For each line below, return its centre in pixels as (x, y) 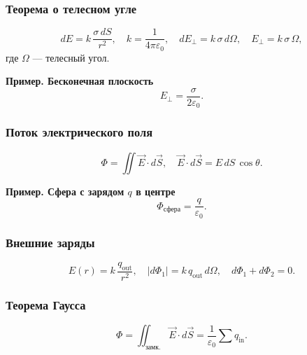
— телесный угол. (71, 57)
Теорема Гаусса (46, 304)
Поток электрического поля (79, 132)
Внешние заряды (50, 242)
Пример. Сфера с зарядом (65, 191)
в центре (156, 191)
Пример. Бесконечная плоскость (80, 81)
